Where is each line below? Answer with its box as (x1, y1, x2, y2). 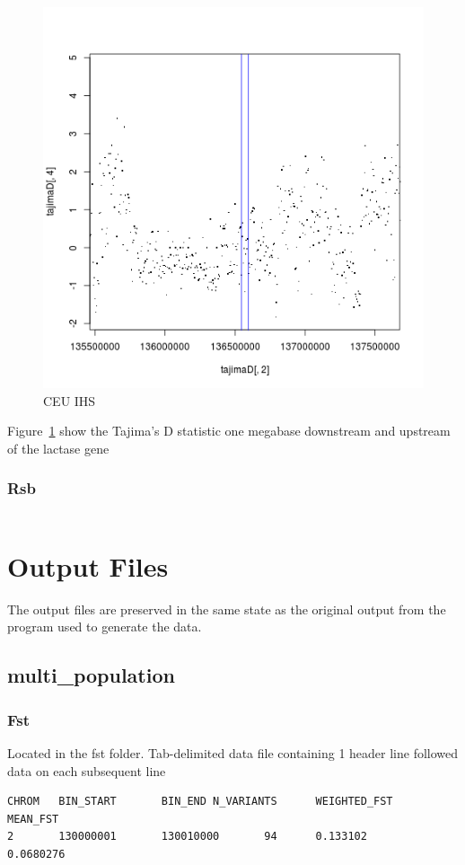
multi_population (7, 661, 175, 689)
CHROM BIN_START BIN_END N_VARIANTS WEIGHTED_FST (7, 795, 393, 808)
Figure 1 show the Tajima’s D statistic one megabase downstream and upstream (7, 421, 451, 440)
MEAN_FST (7, 812, 59, 825)
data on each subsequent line (7, 761, 166, 780)
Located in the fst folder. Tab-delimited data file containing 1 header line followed (7, 743, 459, 762)
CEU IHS (43, 391, 96, 410)
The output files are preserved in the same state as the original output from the (7, 599, 446, 618)
